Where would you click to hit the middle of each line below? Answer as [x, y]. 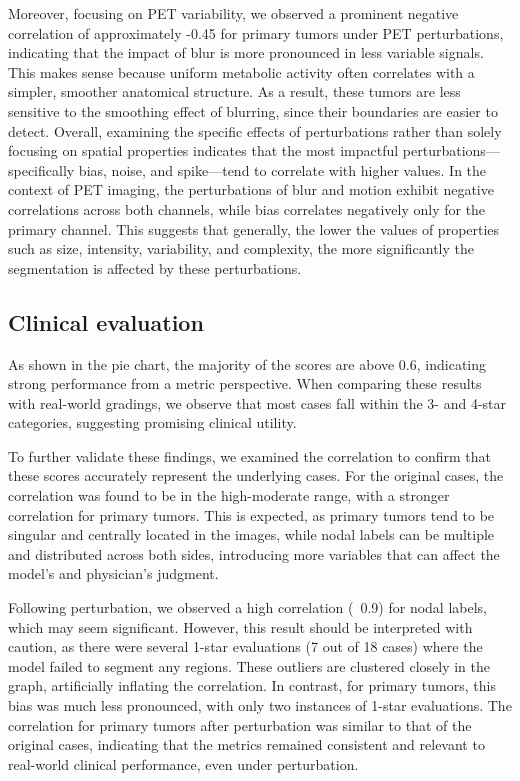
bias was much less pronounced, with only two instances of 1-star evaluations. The [260, 705]
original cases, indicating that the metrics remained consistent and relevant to [246, 744]
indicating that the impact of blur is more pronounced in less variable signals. [246, 52]
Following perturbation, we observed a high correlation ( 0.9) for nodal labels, [247, 607]
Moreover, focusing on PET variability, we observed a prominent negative [233, 13]
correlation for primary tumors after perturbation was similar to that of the [240, 724]
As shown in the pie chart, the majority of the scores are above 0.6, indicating [247, 363]
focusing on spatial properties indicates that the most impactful [203, 150]
